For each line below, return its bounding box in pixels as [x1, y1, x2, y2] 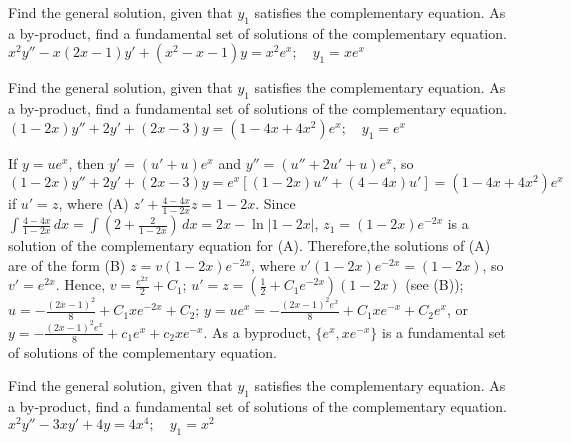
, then [68, 152, 105, 173]
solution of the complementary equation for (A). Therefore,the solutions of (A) [8, 235, 491, 256]
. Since [255, 193, 296, 214]
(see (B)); [405, 274, 464, 295]
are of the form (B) [8, 254, 126, 275]
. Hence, [55, 274, 106, 295]
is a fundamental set [381, 321, 506, 342]
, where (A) [58, 193, 129, 214]
